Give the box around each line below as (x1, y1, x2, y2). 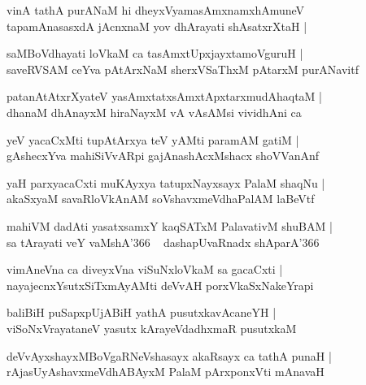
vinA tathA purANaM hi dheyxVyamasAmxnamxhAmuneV (7, 2, 305, 18)
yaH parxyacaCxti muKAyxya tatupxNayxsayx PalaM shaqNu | (7, 174, 325, 191)
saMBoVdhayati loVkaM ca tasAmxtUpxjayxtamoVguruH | (7, 45, 303, 62)
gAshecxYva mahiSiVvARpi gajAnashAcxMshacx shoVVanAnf (7, 147, 319, 164)
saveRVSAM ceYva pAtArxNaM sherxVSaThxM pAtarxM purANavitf (7, 60, 359, 77)
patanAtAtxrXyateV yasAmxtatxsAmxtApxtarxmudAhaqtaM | (7, 88, 322, 105)
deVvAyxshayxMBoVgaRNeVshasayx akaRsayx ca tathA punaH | (7, 347, 332, 364)
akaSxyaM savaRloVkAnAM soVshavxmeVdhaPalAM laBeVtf (7, 190, 315, 207)
